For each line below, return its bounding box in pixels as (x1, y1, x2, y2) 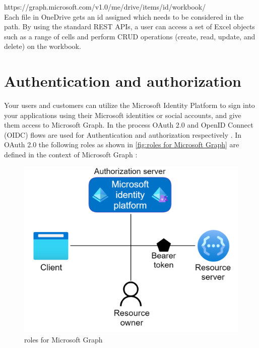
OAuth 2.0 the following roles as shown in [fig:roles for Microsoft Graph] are (4, 139, 239, 150)
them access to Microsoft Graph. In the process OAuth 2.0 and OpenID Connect (4, 120, 253, 130)
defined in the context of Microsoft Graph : (4, 149, 138, 160)
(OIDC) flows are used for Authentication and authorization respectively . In (4, 129, 242, 140)
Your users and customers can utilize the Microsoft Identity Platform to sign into (4, 100, 255, 110)
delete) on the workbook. (4, 41, 81, 51)
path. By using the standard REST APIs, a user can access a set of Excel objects (4, 21, 255, 32)
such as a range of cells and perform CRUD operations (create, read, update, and (4, 31, 255, 41)
